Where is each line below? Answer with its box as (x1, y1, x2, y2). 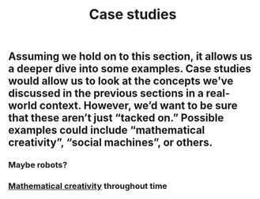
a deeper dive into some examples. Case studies (8, 62, 251, 76)
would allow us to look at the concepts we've (8, 75, 234, 88)
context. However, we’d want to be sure (39, 99, 239, 112)
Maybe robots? (8, 160, 68, 171)
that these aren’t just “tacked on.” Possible (8, 112, 224, 125)
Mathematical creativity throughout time (8, 181, 168, 192)
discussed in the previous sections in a (8, 87, 204, 100)
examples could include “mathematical (8, 123, 205, 137)
